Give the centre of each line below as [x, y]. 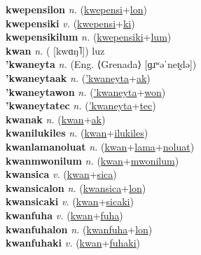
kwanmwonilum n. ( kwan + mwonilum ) [92, 160]
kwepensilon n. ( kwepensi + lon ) [76, 9]
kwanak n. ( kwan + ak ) [56, 119]
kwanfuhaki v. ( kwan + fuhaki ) [73, 243]
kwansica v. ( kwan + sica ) [61, 174]
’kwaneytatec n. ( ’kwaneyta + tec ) [81, 105]
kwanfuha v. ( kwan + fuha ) [64, 215]
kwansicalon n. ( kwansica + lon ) [76, 187]
